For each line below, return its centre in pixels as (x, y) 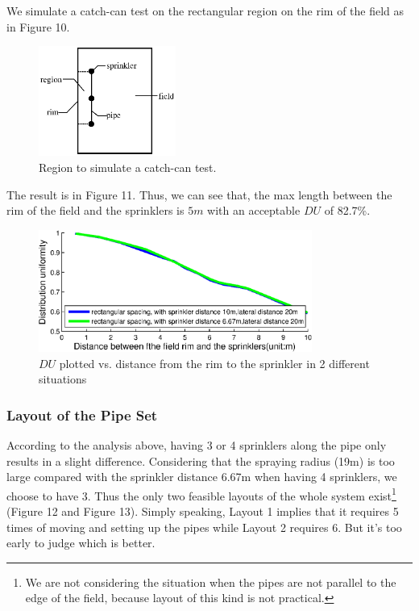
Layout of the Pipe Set (82, 414)
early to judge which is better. (81, 543)
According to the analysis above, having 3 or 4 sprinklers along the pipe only (197, 444)
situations (63, 379)
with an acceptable (254, 210)
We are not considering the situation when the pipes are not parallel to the (211, 582)
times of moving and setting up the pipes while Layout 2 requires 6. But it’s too (204, 527)
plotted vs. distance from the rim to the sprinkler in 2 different (214, 363)
